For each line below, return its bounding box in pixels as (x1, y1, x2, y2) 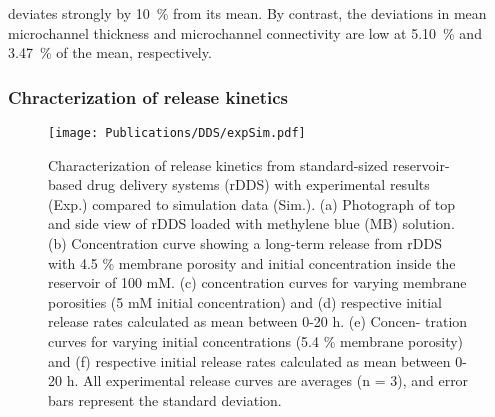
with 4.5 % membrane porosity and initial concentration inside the (48, 252, 456, 273)
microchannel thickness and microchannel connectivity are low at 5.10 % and (8, 22, 482, 43)
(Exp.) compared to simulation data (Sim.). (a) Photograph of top (48, 193, 455, 214)
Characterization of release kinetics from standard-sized (48, 154, 388, 175)
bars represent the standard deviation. (48, 389, 282, 410)
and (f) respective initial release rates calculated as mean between (48, 350, 451, 371)
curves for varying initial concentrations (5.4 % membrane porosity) (48, 331, 464, 351)
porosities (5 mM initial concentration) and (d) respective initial (48, 291, 442, 312)
